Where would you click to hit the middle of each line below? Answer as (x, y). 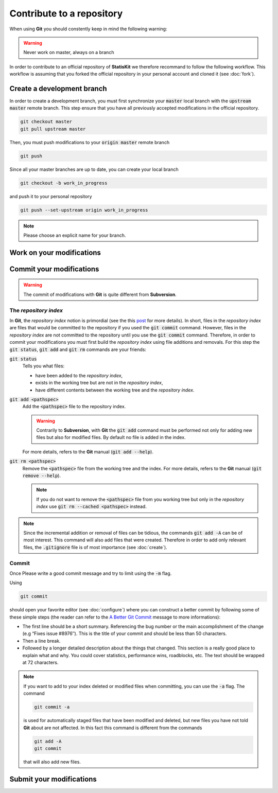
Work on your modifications (55, 252)
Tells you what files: (44, 366)
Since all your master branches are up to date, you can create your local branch (94, 169)
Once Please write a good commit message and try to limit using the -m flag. (91, 573)
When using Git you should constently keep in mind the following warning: (88, 29)
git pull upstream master (53, 129)
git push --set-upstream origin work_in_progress (84, 210)
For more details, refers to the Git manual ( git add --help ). (88, 452)
